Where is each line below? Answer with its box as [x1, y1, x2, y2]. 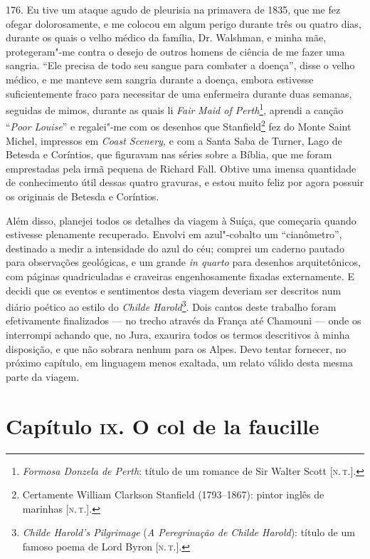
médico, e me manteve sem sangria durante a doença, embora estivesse [6, 71, 314, 86]
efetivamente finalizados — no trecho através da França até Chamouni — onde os [6, 313, 361, 328]
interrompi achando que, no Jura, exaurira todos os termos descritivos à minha [6, 327, 350, 342]
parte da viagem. [6, 369, 80, 384]
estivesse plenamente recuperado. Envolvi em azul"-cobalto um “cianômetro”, [6, 227, 342, 242]
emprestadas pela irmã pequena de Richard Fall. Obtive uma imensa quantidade [6, 160, 356, 175]
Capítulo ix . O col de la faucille [6, 411, 319, 440]
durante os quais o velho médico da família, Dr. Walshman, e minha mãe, [6, 30, 327, 45]
